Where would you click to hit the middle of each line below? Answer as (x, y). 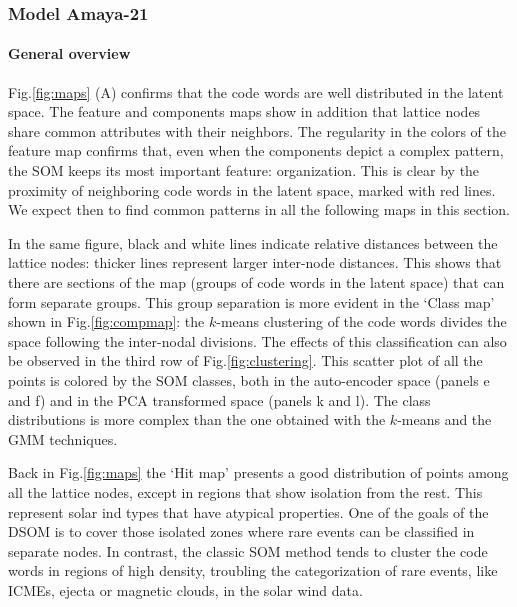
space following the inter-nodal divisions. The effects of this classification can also (257, 340)
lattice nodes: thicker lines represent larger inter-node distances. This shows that (255, 262)
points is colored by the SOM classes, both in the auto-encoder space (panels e (249, 379)
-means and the (444, 419)
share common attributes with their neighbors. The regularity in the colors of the (257, 130)
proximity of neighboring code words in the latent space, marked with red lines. (252, 189)
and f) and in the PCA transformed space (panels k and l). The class (219, 399)
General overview (69, 53)
